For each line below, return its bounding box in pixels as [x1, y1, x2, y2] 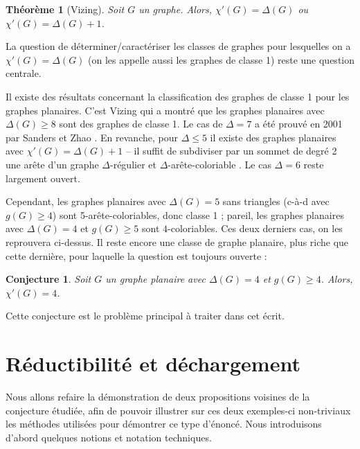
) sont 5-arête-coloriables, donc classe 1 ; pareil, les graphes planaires [52, 207, 344, 222]
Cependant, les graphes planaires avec [6, 194, 166, 209]
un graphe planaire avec [105, 272, 206, 286]
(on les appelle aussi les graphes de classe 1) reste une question [88, 52, 355, 67]
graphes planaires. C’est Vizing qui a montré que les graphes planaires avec [6, 103, 325, 117]
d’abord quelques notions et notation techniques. [6, 430, 212, 444]
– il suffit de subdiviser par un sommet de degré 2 [125, 143, 337, 158]
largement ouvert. [6, 170, 80, 185]
